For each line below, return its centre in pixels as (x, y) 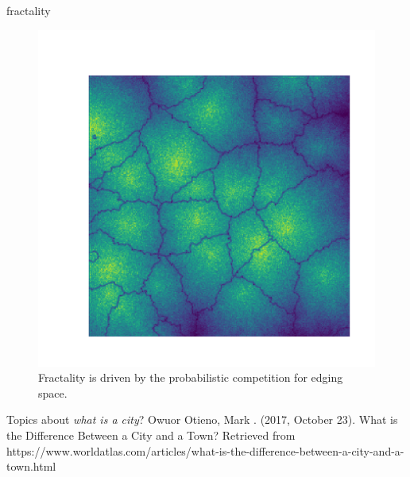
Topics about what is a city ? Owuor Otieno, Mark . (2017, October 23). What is (202, 419)
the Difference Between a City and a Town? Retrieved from (151, 435)
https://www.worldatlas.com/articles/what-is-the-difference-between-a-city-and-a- (205, 450)
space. (53, 392)
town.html (31, 466)
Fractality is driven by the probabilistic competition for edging (191, 377)
